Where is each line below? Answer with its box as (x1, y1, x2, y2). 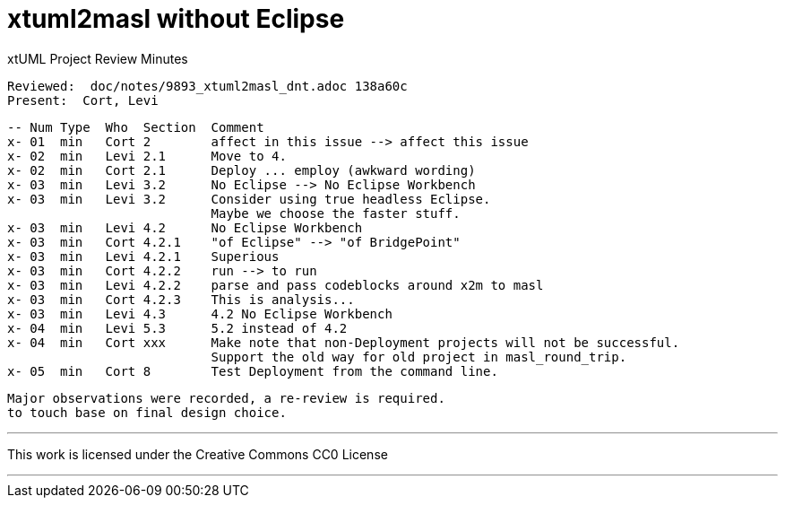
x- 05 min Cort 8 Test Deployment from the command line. (7, 363, 498, 379)
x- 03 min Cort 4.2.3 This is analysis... (7, 292, 355, 307)
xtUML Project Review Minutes (7, 50, 188, 66)
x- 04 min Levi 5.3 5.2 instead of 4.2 (7, 320, 348, 335)
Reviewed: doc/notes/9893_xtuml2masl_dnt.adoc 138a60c (7, 78, 408, 93)
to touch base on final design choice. (7, 405, 287, 420)
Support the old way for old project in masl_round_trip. (211, 349, 627, 364)
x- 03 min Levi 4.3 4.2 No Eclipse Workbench (7, 306, 392, 321)
